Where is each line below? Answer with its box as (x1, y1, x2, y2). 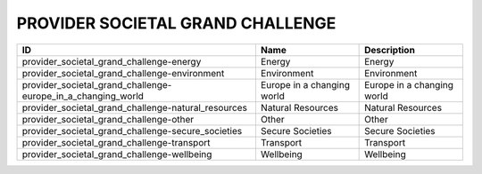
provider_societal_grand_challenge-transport (21, 136, 211, 148)
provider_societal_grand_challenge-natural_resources (21, 101, 247, 114)
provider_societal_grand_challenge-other (21, 113, 195, 125)
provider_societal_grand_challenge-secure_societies (21, 124, 243, 137)
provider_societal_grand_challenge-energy (21, 55, 202, 67)
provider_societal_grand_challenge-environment (21, 67, 225, 79)
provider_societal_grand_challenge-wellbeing (21, 147, 212, 160)
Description (364, 43, 415, 56)
